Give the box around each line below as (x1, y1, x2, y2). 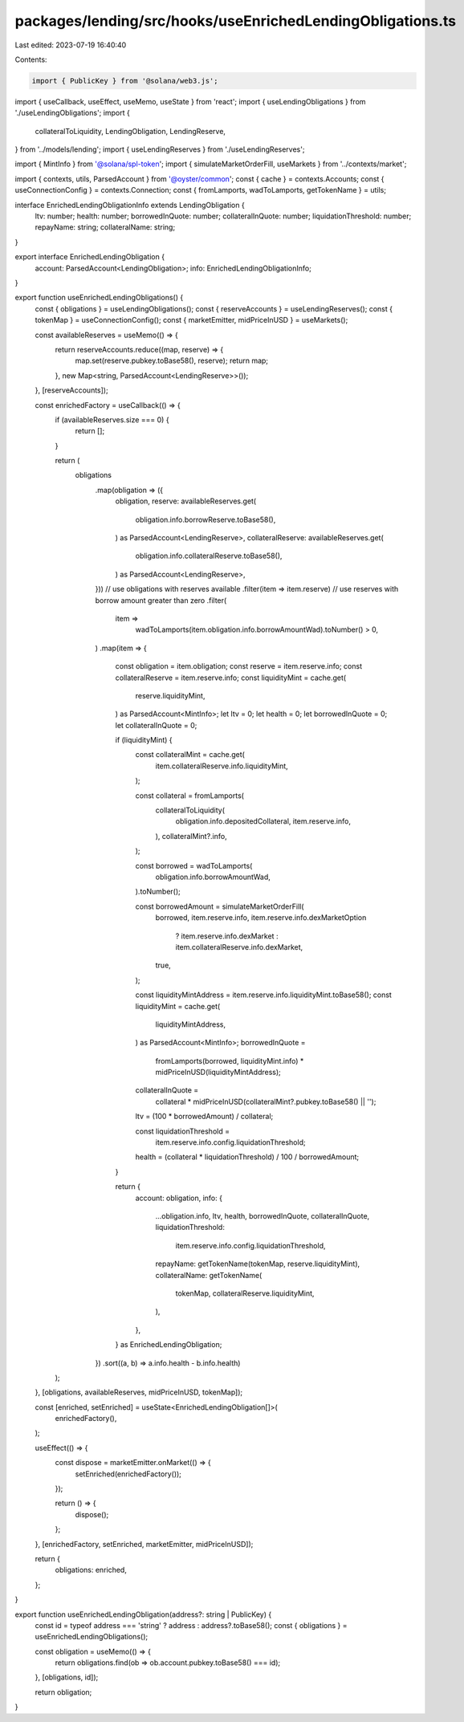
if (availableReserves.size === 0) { (55, 414, 169, 425)
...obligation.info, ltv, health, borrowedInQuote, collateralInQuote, (155, 1211, 370, 1220)
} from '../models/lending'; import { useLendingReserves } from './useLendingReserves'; (14, 145, 305, 154)
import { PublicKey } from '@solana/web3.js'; (31, 76, 218, 85)
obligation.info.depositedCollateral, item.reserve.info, (175, 816, 351, 826)
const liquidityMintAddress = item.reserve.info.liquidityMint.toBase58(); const (135, 990, 393, 999)
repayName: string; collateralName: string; (35, 222, 176, 232)
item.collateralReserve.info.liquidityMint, (155, 761, 288, 771)
